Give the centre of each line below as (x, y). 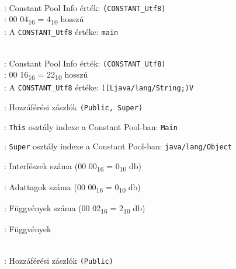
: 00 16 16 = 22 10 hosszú (46, 75)
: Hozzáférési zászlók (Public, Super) (74, 107)
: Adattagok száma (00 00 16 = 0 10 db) (72, 188)
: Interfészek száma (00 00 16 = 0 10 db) (73, 167)
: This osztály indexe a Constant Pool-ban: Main (91, 126)
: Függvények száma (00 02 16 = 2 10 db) (75, 209)
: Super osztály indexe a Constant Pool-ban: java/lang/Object (118, 146)
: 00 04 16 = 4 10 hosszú (44, 20)
